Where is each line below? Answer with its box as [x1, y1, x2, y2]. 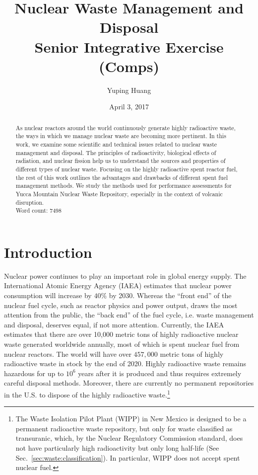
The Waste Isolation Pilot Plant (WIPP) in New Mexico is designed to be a [15, 413, 247, 424]
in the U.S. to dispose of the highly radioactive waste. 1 [4, 388, 170, 399]
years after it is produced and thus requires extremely [78, 368, 242, 378]
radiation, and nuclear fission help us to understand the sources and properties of [15, 157, 226, 165]
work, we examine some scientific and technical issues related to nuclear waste [15, 140, 217, 148]
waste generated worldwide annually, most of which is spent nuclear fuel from [4, 338, 240, 349]
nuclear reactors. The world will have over [4, 348, 131, 359]
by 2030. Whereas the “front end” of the [109, 290, 232, 301]
